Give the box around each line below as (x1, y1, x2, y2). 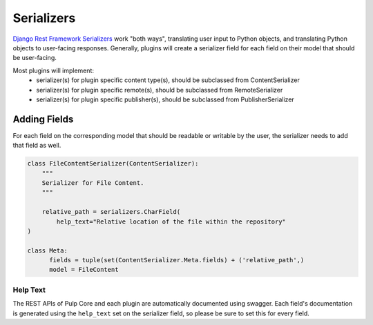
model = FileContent (49, 266, 119, 274)
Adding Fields (12, 113, 74, 125)
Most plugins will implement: (12, 66, 95, 75)
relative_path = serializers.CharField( (41, 208, 181, 216)
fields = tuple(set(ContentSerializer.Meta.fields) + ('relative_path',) (49, 256, 305, 264)
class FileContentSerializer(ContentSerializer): (27, 159, 199, 168)
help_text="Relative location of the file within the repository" (56, 217, 287, 226)
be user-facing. (12, 54, 57, 62)
